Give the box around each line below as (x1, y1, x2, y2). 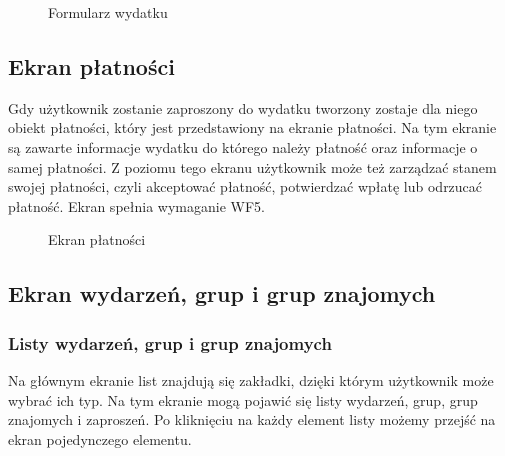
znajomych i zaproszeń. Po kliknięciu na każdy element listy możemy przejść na (8, 409, 496, 430)
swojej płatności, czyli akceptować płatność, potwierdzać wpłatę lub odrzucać (8, 176, 483, 197)
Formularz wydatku (48, 2, 168, 22)
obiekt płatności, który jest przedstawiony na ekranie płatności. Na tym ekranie (8, 117, 497, 138)
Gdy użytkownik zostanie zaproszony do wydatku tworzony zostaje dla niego (8, 97, 478, 118)
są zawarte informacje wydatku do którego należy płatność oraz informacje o (8, 136, 478, 157)
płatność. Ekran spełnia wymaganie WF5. (8, 195, 265, 216)
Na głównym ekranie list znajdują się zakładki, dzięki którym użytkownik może (8, 369, 494, 390)
